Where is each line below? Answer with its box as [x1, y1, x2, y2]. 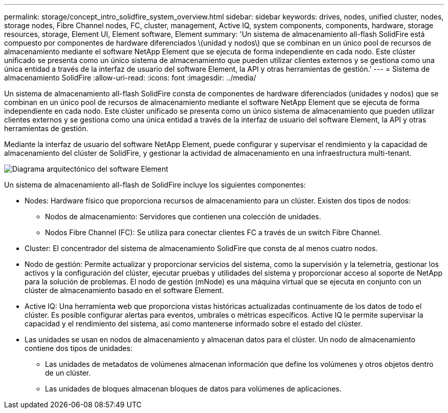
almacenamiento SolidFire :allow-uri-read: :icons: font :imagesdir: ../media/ [4, 73, 256, 82]
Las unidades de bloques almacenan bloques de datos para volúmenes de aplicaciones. [45, 384, 342, 393]
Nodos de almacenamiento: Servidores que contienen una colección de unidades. [45, 212, 321, 221]
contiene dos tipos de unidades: [25, 344, 132, 353]
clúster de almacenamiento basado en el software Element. [25, 286, 224, 295]
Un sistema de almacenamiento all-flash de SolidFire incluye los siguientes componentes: [4, 180, 306, 189]
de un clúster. [45, 368, 91, 377]
